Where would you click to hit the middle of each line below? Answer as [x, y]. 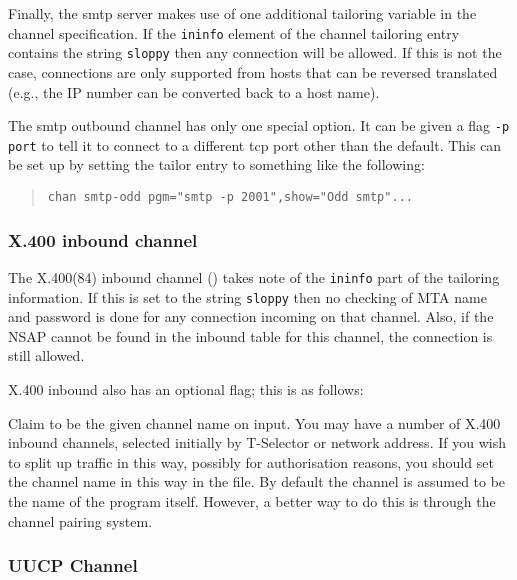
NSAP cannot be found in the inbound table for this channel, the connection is [250, 335]
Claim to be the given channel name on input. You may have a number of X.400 [254, 422]
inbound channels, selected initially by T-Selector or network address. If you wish [257, 442]
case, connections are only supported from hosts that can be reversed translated [253, 71]
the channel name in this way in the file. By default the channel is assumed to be [257, 481]
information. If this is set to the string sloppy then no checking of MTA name [247, 296]
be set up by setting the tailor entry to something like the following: [216, 164]
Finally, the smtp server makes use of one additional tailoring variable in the [242, 13]
